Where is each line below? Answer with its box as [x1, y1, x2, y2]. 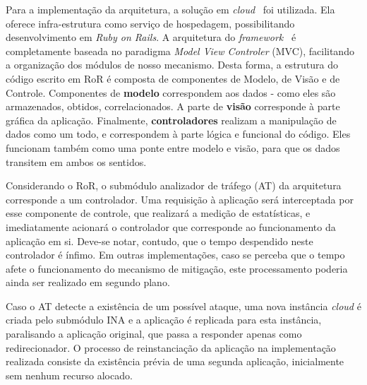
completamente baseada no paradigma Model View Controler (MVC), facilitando [6, 43, 354, 58]
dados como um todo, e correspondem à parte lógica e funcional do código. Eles [6, 126, 351, 141]
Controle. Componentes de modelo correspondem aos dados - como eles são [6, 85, 336, 100]
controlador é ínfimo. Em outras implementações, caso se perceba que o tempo [6, 247, 345, 262]
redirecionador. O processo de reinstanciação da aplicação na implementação [6, 340, 336, 355]
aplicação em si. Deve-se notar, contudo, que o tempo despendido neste [6, 233, 313, 248]
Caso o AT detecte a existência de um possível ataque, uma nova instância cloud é [6, 298, 361, 313]
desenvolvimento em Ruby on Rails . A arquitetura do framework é [6, 30, 296, 45]
